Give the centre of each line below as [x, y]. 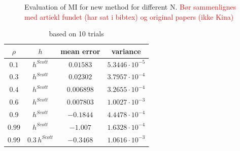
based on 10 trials [76, 34]
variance [126, 51]
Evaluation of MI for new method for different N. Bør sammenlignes [130, 7]
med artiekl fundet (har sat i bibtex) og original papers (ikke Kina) [129, 16]
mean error [80, 51]
